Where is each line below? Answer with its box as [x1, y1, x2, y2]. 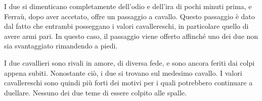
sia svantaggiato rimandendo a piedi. [4, 40, 118, 51]
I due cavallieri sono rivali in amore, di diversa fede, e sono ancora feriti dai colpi [4, 57, 255, 68]
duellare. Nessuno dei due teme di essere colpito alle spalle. [4, 87, 187, 97]
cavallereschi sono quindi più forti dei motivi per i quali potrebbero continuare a [4, 77, 253, 88]
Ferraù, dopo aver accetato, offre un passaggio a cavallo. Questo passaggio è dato [4, 11, 255, 21]
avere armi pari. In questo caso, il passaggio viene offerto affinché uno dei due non [4, 30, 258, 41]
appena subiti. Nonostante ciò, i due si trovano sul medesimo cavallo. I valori [4, 67, 242, 78]
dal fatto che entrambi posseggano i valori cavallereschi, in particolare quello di [4, 21, 249, 31]
